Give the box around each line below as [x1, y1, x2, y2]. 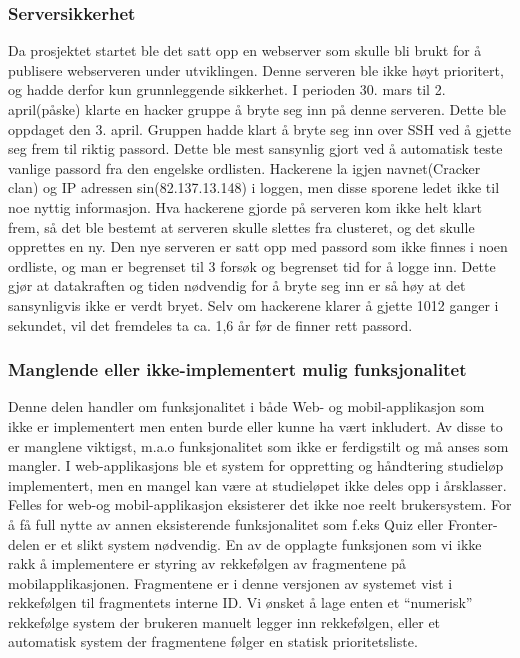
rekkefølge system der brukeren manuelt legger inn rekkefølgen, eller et [8, 611, 441, 632]
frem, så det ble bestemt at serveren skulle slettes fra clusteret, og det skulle [8, 216, 475, 237]
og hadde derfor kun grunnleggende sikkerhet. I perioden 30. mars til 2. [8, 79, 446, 100]
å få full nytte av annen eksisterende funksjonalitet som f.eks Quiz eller [8, 513, 444, 534]
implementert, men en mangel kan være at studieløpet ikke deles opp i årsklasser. [8, 474, 507, 495]
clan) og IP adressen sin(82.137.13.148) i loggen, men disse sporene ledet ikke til [8, 177, 500, 198]
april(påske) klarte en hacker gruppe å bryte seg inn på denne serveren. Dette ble [8, 99, 507, 119]
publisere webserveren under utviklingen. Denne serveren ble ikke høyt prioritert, [8, 59, 504, 80]
